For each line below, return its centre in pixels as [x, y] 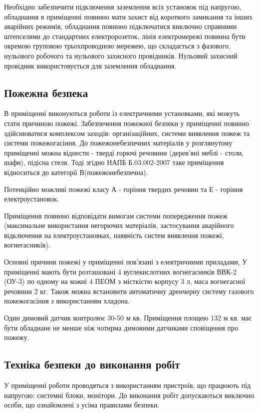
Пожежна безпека [46, 92]
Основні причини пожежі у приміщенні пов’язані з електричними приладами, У [126, 262]
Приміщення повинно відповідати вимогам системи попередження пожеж [116, 215]
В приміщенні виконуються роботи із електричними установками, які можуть [122, 113]
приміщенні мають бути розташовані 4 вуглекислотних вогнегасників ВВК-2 [120, 271]
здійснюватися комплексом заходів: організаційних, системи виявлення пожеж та [127, 133]
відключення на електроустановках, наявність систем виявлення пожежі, [114, 235]
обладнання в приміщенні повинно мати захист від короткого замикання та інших [129, 16]
